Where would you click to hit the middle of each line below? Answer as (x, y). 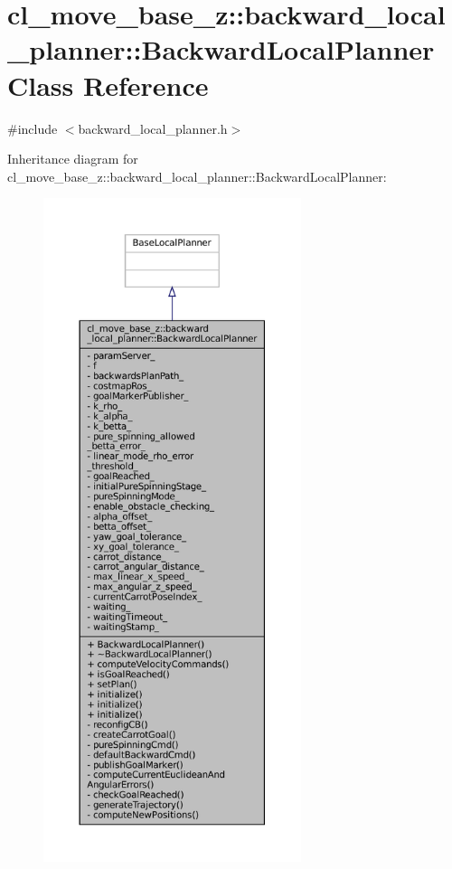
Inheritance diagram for (73, 159)
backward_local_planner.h (153, 128)
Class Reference (108, 85)
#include (33, 128)
